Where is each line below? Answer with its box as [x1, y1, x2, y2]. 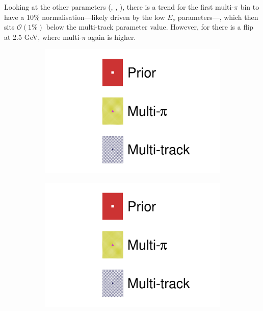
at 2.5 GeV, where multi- [4, 31, 82, 42]
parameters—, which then [177, 11, 258, 22]
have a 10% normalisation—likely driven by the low [4, 11, 165, 22]
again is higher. [88, 31, 136, 42]
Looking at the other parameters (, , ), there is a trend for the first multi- [4, 2, 234, 12]
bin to [240, 2, 259, 12]
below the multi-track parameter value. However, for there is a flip [46, 21, 253, 32]
